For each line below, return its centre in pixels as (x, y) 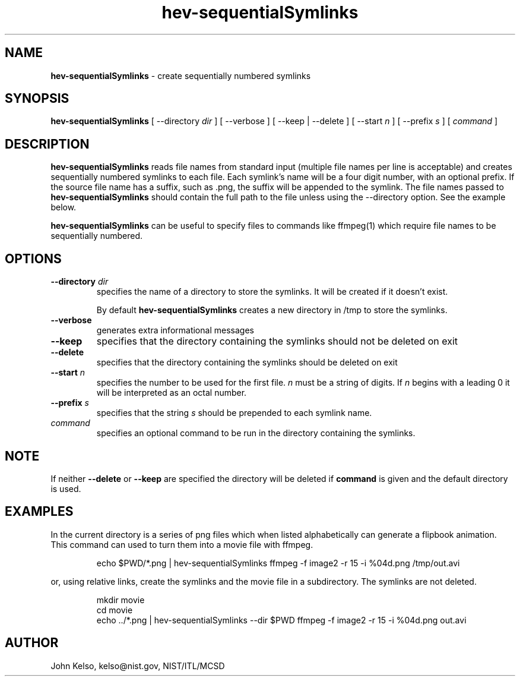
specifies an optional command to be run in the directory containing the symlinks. (256, 433)
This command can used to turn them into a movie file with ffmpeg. (182, 544)
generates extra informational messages (175, 330)
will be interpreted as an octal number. (172, 393)
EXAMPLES (39, 512)
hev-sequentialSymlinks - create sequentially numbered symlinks (181, 75)
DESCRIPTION (47, 144)
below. (64, 207)
